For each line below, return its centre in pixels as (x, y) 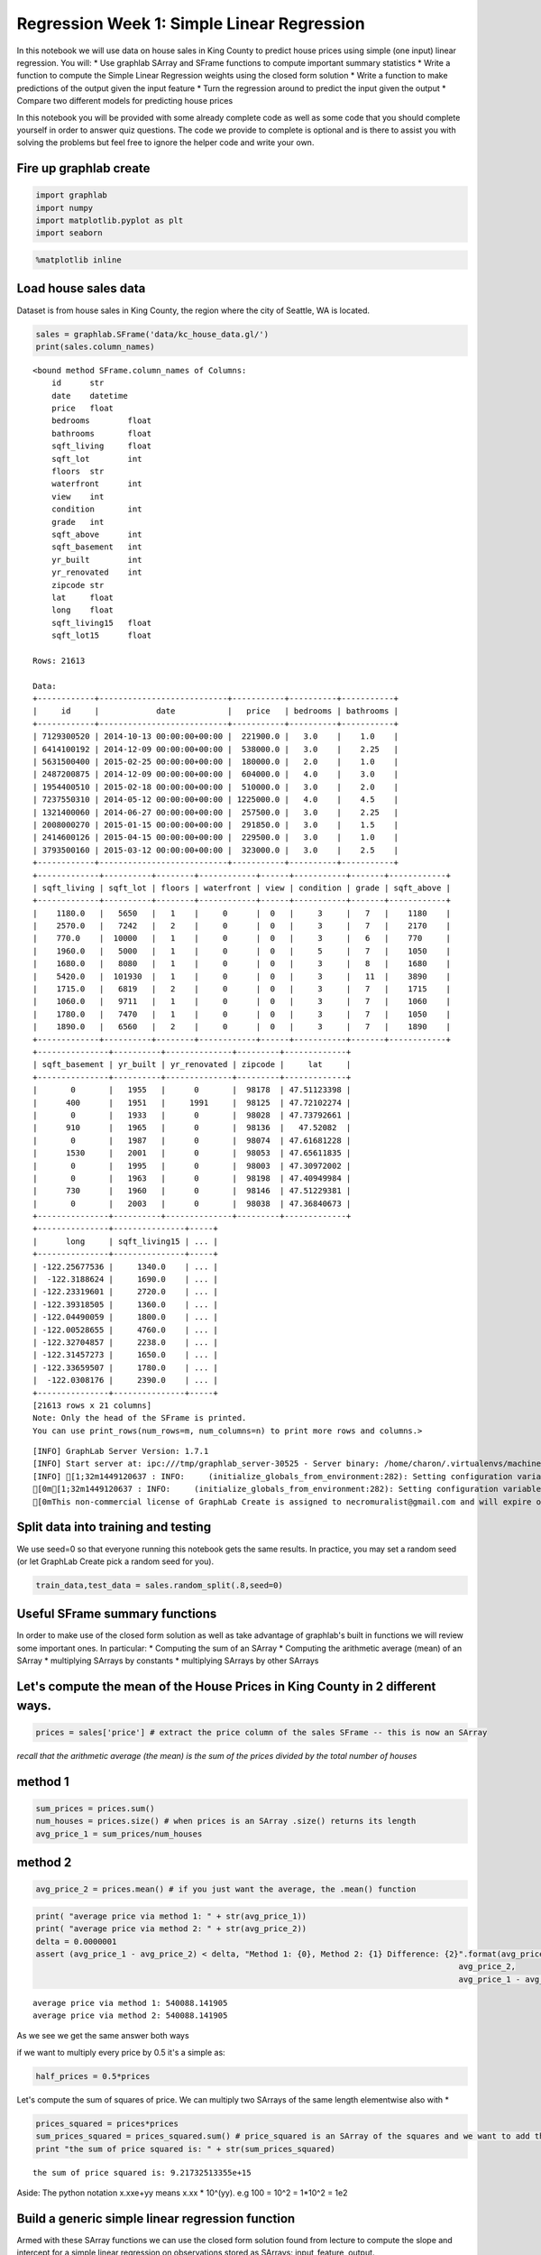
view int (78, 497)
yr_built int (96, 560)
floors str (78, 472)
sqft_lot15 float (101, 635)
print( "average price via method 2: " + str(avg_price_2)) (171, 1929)
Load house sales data (81, 289)
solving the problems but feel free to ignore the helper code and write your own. (165, 143)
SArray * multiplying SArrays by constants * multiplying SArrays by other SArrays (168, 1661)
